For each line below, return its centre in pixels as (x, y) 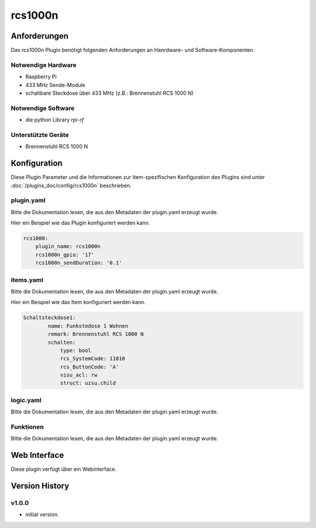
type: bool (76, 350)
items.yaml (27, 279)
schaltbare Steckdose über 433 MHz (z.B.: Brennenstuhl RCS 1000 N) (110, 93)
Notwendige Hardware (44, 65)
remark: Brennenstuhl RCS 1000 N (96, 334)
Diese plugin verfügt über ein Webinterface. (63, 469)
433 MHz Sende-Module (56, 85)
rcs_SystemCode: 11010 (92, 359)
